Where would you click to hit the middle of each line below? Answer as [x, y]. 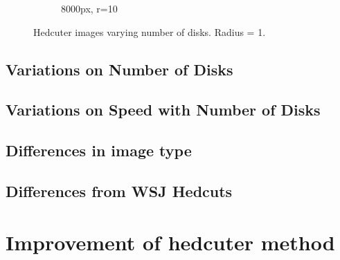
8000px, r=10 [89, 8]
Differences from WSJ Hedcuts [119, 191]
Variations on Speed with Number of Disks [163, 110]
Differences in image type [99, 150]
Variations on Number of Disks [119, 69]
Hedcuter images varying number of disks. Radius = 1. [150, 31]
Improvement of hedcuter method [170, 242]
